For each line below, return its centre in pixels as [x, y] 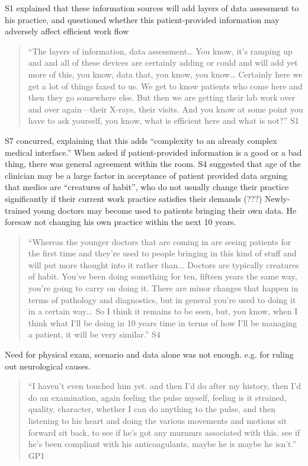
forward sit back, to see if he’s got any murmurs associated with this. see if [164, 432]
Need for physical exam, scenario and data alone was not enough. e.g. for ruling [149, 354]
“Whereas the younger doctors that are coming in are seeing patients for [160, 241]
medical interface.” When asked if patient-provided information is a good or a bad [153, 152]
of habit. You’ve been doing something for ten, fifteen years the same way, [163, 276]
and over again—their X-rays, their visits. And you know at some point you [166, 109]
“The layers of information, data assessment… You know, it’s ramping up [160, 51]
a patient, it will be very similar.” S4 [94, 334]
